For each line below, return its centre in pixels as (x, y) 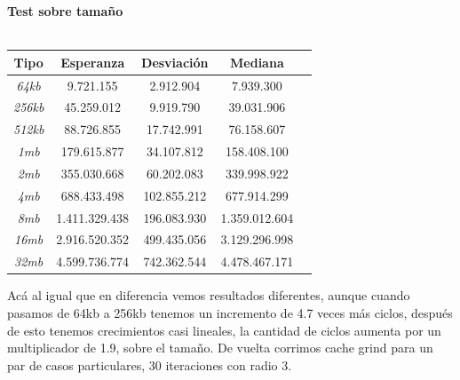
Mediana (257, 62)
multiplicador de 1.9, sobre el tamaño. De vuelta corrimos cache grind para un (220, 348)
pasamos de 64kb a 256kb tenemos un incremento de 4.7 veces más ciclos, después (230, 312)
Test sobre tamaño (65, 11)
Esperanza (93, 62)
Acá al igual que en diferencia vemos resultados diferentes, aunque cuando (209, 295)
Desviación (175, 62)
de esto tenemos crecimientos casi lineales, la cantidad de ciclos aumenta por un (224, 330)
